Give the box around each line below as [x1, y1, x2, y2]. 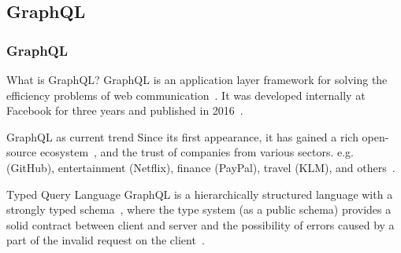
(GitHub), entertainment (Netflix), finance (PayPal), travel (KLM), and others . [6, 159, 395, 175]
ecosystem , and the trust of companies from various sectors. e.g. [39, 144, 354, 160]
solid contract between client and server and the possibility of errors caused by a [6, 216, 395, 233]
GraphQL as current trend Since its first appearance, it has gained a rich [6, 128, 358, 145]
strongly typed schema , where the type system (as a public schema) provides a [6, 201, 392, 218]
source [6, 144, 37, 160]
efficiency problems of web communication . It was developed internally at [6, 86, 366, 103]
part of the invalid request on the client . [6, 232, 205, 248]
